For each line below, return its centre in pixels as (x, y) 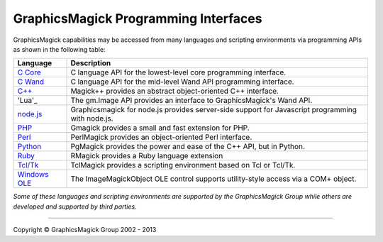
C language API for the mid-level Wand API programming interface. (182, 82)
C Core (29, 72)
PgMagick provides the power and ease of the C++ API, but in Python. (188, 147)
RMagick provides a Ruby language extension (147, 156)
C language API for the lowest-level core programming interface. (178, 72)
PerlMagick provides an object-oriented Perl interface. (161, 137)
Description (91, 63)
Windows (33, 175)
